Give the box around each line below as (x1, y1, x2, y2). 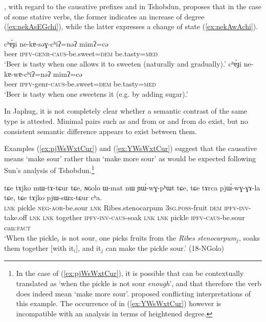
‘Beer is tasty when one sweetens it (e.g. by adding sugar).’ (4, 88, 188, 99)
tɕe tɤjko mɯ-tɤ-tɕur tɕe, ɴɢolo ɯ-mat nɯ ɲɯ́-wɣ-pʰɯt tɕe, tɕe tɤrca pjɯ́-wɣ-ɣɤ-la (4, 182, 260, 192)
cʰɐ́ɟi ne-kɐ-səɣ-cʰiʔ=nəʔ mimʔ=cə (4, 38, 108, 49)
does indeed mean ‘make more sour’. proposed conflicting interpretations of (16, 288, 251, 298)
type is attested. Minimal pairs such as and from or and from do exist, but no (4, 115, 248, 126)
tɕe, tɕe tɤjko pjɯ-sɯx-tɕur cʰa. (4, 192, 102, 203)
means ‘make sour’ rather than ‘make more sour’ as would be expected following (4, 153, 256, 163)
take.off (4, 212, 27, 223)
